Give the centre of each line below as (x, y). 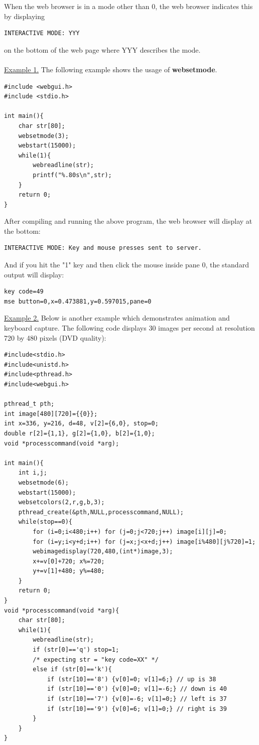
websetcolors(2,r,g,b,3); (61, 502)
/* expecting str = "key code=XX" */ (96, 659)
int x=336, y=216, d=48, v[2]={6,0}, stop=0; (81, 424)
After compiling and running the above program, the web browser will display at (128, 221)
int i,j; (33, 473)
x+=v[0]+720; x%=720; (69, 561)
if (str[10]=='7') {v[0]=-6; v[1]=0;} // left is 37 (137, 699)
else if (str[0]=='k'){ (72, 669)
